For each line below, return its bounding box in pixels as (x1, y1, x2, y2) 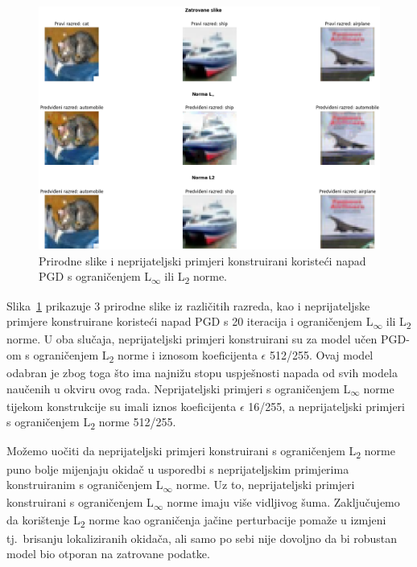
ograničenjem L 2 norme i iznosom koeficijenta (33, 346, 258, 365)
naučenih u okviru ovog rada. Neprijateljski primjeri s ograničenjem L (6, 380, 351, 396)
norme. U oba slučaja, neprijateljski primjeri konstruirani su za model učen (6, 331, 378, 347)
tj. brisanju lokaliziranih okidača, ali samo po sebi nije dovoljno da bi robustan (6, 529, 398, 546)
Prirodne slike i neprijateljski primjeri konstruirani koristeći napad (39, 252, 366, 269)
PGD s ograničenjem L (39, 268, 152, 285)
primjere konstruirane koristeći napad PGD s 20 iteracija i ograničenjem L (6, 313, 374, 330)
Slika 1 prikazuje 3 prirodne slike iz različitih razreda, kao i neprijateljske (6, 297, 370, 314)
